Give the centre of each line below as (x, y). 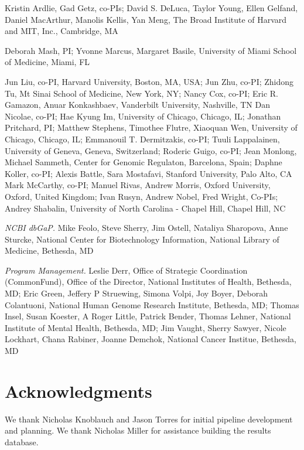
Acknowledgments (78, 391)
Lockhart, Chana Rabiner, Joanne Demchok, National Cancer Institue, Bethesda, (151, 339)
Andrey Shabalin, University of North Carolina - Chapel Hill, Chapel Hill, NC (145, 208)
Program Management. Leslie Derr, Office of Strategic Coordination (126, 270)
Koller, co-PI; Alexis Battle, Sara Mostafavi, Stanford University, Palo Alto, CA (148, 173)
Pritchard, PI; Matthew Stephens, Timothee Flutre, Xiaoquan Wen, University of (151, 127)
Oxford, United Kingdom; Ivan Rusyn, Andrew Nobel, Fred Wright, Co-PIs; (141, 196)
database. (22, 442)
